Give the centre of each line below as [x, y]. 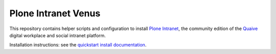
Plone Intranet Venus [55, 13]
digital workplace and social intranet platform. [57, 35]
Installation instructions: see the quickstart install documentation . [78, 45]
